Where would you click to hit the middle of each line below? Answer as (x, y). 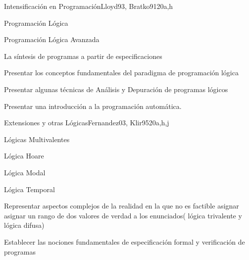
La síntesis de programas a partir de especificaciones (83, 56)
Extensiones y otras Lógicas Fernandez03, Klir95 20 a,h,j (87, 123)
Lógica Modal (25, 172)
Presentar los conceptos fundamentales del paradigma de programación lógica (121, 73)
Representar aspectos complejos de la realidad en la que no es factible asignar (122, 206)
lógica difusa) (24, 225)
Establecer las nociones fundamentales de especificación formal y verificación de (124, 241)
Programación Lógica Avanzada (52, 39)
